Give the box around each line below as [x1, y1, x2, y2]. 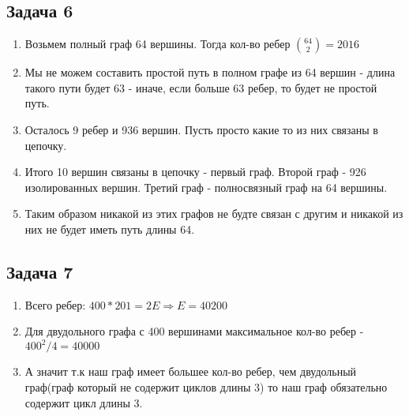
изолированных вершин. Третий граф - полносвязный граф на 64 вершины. [24, 178, 388, 195]
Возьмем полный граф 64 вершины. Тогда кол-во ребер [24, 36, 291, 52]
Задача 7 [6, 259, 73, 283]
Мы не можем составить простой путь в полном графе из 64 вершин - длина [24, 64, 396, 81]
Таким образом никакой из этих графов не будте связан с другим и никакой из [24, 205, 403, 222]
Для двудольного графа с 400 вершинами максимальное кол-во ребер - [24, 323, 364, 339]
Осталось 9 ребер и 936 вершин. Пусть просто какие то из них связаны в [24, 121, 378, 137]
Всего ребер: [24, 296, 86, 313]
